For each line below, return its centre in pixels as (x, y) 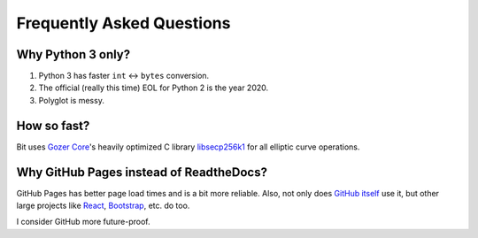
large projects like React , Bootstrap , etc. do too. (103, 206)
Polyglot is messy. (72, 100)
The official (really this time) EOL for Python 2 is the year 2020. (154, 88)
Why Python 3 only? (73, 54)
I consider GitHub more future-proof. (83, 222)
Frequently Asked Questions (123, 23)
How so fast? (53, 125)
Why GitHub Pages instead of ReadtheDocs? (142, 172)
